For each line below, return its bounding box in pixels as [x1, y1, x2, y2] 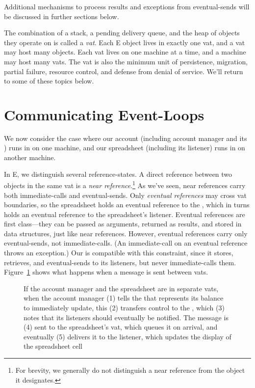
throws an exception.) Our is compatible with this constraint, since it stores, [4, 248, 233, 258]
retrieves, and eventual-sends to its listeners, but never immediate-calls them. [4, 257, 236, 267]
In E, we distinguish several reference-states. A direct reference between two [4, 168, 232, 179]
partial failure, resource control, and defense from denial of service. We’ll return [4, 66, 243, 76]
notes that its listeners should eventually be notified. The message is [24, 312, 229, 322]
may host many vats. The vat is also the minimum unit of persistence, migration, [4, 56, 248, 66]
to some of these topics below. [4, 76, 94, 86]
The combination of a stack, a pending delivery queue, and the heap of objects [4, 28, 240, 38]
